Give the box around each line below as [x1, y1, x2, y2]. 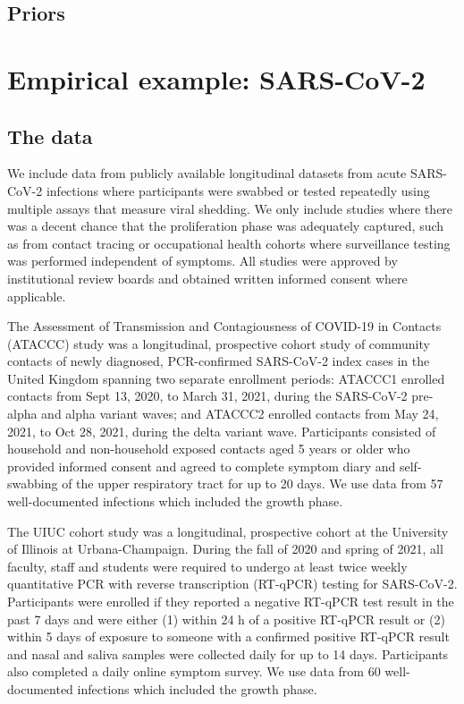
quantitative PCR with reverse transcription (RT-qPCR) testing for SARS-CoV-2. [7, 574, 458, 593]
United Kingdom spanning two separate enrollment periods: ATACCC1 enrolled [7, 369, 445, 387]
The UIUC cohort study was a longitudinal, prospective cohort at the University [7, 522, 449, 540]
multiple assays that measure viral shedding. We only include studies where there [7, 199, 453, 217]
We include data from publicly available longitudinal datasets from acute [7, 164, 407, 182]
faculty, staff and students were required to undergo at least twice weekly [7, 556, 408, 575]
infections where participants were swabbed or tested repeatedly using [46, 181, 430, 199]
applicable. [7, 286, 66, 305]
